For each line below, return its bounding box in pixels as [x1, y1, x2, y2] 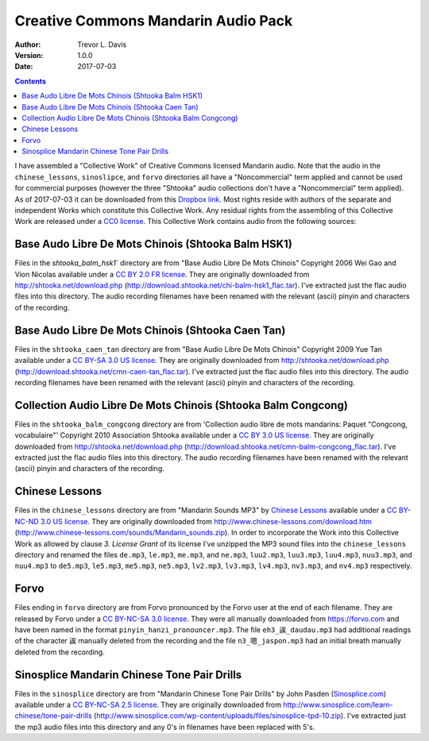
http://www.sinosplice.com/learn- [283, 700, 393, 710]
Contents [14, 76, 47, 86]
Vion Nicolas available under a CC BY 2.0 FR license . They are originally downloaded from [14, 269, 310, 279]
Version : [14, 50, 44, 60]
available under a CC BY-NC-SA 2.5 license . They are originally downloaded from [14, 700, 282, 710]
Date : [14, 62, 33, 71]
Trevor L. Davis [77, 40, 127, 49]
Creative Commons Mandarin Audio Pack [14, 12, 293, 29]
